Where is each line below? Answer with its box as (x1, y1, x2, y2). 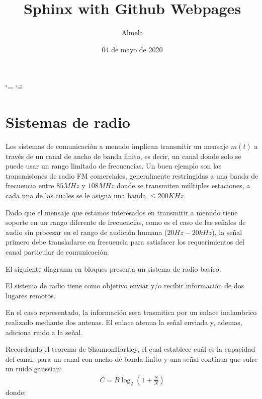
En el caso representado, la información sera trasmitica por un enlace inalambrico (6, 307, 257, 317)
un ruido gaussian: (6, 363, 62, 374)
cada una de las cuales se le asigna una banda (6, 190, 146, 200)
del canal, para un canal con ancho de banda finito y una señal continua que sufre (6, 353, 258, 364)
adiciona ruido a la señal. (6, 327, 83, 337)
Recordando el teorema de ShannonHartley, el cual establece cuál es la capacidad (6, 344, 255, 354)
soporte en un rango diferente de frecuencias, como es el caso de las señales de (6, 217, 246, 227)
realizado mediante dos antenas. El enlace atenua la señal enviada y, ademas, (6, 316, 242, 327)
